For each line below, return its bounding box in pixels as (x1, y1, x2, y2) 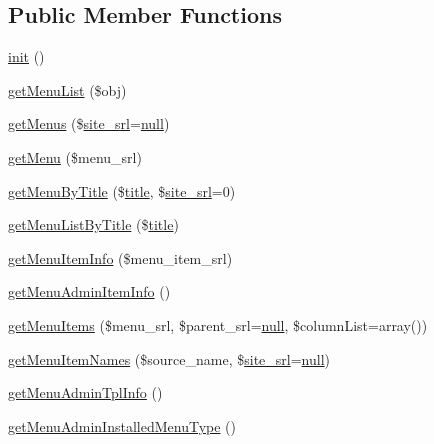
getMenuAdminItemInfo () (8, 281, 171, 302)
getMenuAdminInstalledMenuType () (8, 415, 236, 436)
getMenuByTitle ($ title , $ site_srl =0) (8, 180, 236, 201)
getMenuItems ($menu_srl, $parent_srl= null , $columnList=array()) (8, 314, 428, 335)
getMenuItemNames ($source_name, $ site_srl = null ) (8, 348, 331, 369)
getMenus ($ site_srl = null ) (8, 113, 170, 134)
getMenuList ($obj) (8, 79, 127, 100)
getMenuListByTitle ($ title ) (8, 214, 179, 235)
